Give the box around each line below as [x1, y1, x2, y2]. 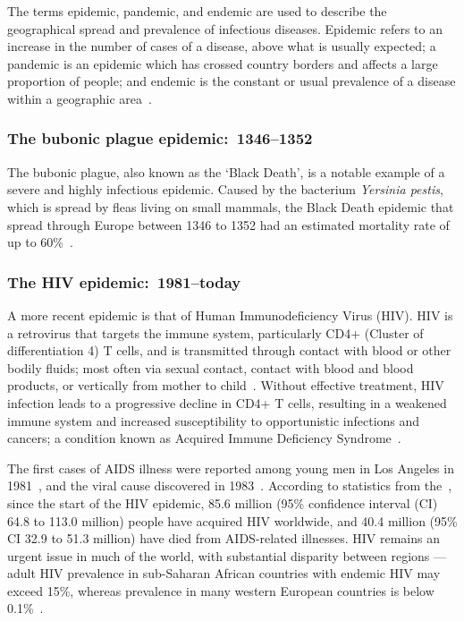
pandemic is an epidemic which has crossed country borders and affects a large [7, 54, 438, 72]
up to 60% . [7, 233, 73, 251]
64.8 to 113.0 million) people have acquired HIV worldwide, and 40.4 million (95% [7, 511, 458, 530]
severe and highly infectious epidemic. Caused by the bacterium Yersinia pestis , [7, 180, 443, 199]
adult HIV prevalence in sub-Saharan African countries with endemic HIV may [7, 564, 441, 583]
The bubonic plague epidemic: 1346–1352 [7, 127, 313, 149]
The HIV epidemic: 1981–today [7, 270, 241, 293]
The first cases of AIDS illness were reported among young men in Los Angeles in [7, 458, 454, 477]
